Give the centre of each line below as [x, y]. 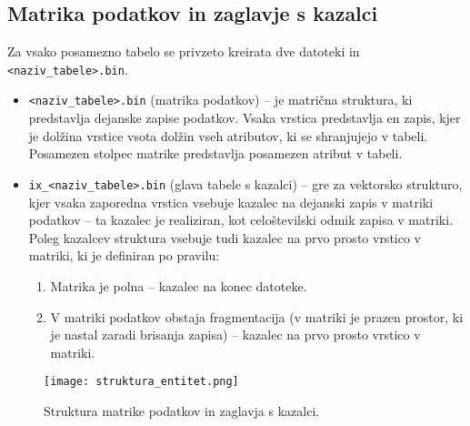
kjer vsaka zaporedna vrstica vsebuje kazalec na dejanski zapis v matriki [231, 202]
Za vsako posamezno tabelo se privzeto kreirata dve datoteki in [184, 51]
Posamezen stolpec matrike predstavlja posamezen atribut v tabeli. [215, 153]
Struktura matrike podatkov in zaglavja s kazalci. [182, 410]
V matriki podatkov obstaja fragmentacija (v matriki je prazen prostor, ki [257, 316]
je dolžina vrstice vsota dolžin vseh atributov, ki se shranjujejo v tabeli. [228, 135]
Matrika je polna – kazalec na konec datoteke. [179, 285]
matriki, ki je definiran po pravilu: [124, 255]
